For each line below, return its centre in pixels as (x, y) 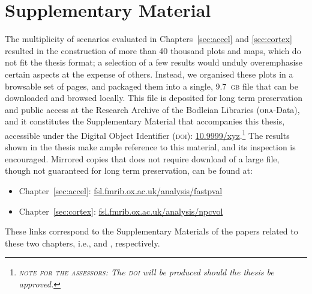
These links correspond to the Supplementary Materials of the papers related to (151, 231)
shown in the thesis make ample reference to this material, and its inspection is (150, 147)
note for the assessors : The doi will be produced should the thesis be (146, 272)
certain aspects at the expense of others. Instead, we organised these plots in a (149, 74)
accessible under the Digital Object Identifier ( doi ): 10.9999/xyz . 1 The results (147, 134)
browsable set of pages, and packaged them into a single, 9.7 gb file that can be (151, 86)
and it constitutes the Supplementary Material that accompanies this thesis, (145, 121)
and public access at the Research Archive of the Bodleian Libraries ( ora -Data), (152, 109)
